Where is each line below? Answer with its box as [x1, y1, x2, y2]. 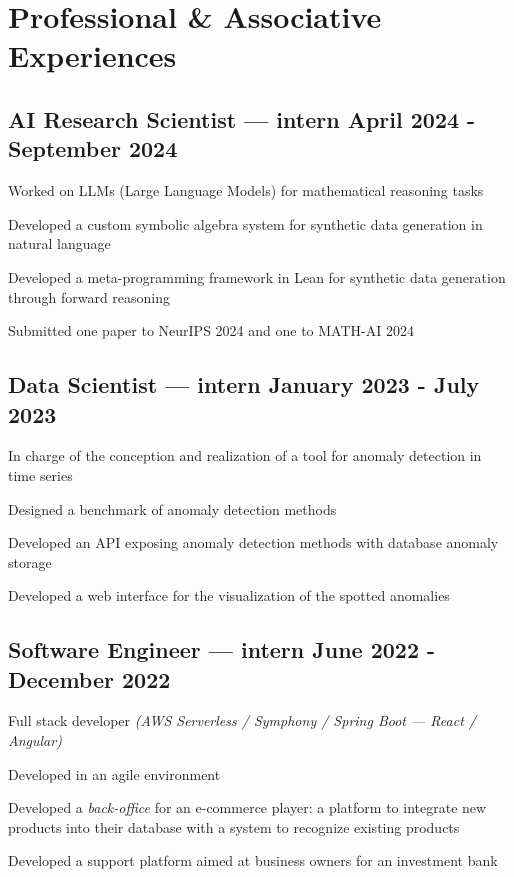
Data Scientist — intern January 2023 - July [8, 369, 480, 400]
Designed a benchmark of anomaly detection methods [8, 498, 337, 519]
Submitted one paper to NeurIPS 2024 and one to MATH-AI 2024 [8, 320, 414, 341]
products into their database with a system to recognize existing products [8, 816, 460, 837]
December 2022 [8, 663, 171, 694]
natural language [8, 233, 111, 254]
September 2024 [8, 133, 178, 164]
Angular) [8, 730, 62, 751]
